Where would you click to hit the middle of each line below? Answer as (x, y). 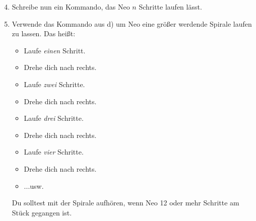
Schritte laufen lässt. (170, 7)
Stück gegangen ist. (42, 212)
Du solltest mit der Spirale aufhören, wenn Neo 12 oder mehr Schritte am (125, 203)
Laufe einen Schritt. (55, 50)
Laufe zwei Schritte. (54, 84)
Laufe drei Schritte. (54, 118)
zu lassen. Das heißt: (44, 33)
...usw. (34, 186)
